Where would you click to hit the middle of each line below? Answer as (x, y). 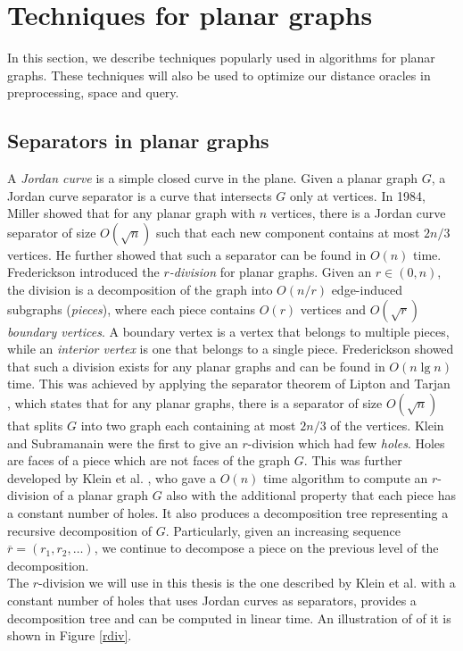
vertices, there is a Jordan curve (358, 213)
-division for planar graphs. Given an (270, 272)
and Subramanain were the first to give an (123, 442)
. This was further (353, 460)
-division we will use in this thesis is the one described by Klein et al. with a (247, 583)
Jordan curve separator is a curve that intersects (140, 195)
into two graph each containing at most (188, 426)
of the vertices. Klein (387, 426)
